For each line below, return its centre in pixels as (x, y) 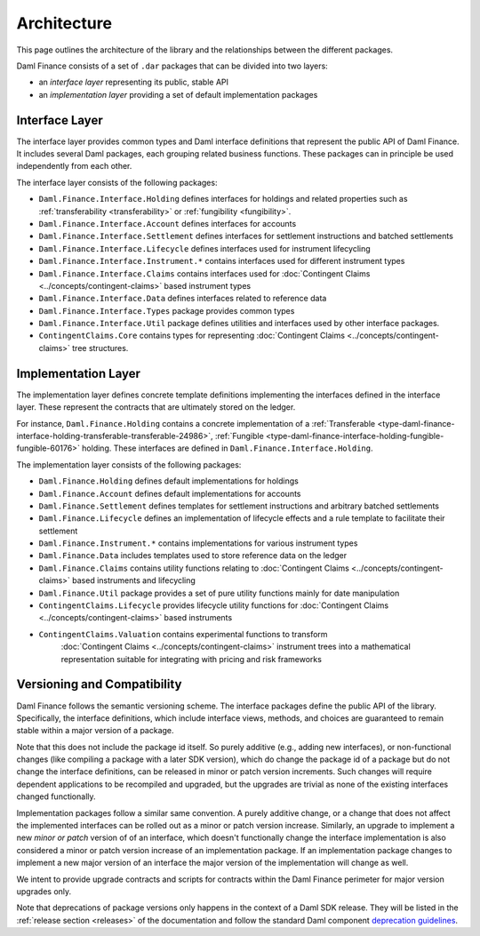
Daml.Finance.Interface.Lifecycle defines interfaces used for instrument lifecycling (204, 248)
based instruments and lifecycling (134, 580)
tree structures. (100, 348)
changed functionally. (56, 796)
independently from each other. (74, 166)
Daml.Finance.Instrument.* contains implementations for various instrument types (198, 543)
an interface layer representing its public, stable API (134, 82)
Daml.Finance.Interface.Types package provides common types (167, 310)
